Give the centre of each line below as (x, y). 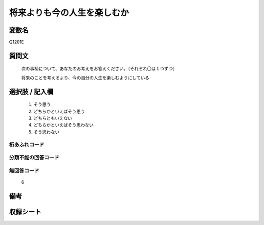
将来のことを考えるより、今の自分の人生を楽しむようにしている (85, 77)
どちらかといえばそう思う (59, 111)
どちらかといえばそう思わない (64, 125)
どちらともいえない (53, 118)
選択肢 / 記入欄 (31, 91)
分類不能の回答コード (34, 158)
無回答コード (24, 171)
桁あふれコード (27, 145)
